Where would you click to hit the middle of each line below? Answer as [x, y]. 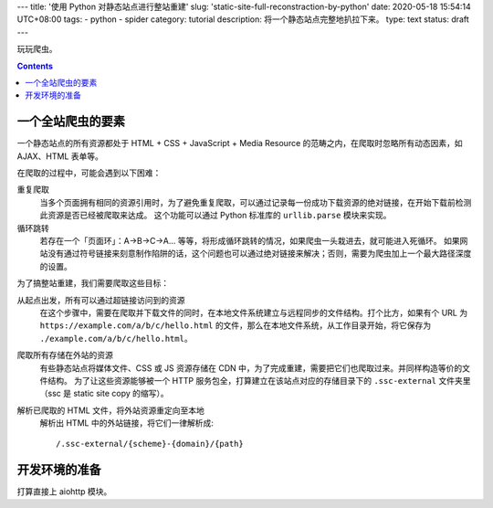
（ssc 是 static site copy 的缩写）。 [104, 394]
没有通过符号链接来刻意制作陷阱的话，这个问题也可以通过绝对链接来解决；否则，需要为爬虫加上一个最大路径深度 [259, 254]
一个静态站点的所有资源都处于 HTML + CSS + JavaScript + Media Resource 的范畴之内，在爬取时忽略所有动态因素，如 [240, 143]
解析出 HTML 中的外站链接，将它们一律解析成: [126, 423]
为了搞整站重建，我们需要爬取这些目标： [93, 283]
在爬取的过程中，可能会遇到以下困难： [89, 173]
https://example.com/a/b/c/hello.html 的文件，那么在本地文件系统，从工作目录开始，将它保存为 [236, 325]
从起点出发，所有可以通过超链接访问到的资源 [101, 300]
